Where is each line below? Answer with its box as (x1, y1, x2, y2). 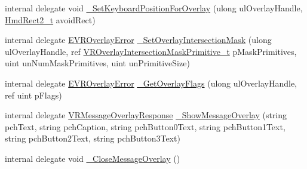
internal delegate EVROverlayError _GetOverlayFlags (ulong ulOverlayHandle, (5, 76, 297, 89)
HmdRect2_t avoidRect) (5, 13, 96, 26)
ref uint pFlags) (5, 88, 62, 101)
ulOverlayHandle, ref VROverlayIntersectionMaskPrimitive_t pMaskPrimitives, (5, 45, 297, 57)
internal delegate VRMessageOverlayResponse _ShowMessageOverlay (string (5, 109, 287, 121)
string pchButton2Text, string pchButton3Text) (5, 132, 180, 145)
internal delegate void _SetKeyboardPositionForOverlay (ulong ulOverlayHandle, (5, 2, 303, 14)
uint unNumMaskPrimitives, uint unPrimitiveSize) (5, 57, 190, 69)
